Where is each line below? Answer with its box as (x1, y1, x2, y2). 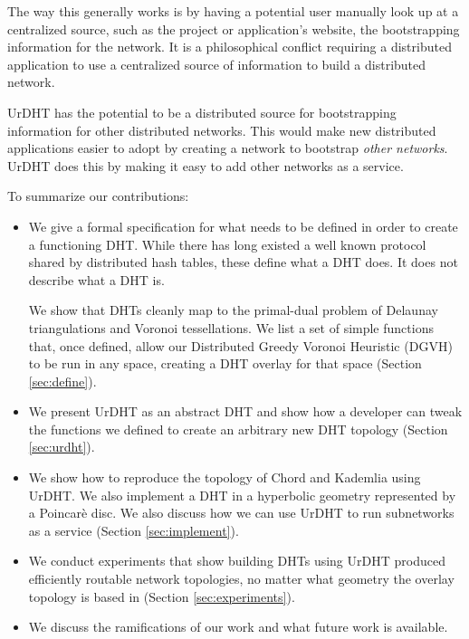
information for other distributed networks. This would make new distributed (7, 120, 436, 139)
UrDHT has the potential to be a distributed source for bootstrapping (7, 102, 397, 121)
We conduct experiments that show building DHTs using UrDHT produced (28, 551, 445, 570)
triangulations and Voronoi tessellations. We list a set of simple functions (28, 318, 434, 337)
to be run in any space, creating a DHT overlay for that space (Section (28, 354, 422, 373)
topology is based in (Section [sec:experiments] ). (28, 587, 295, 606)
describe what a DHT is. (28, 270, 165, 289)
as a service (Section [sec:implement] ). (28, 520, 239, 539)
